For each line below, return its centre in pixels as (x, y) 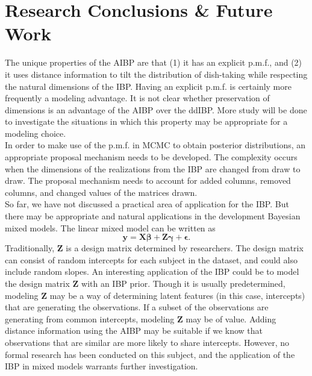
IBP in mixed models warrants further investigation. (101, 366)
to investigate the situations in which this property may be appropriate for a (146, 121)
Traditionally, (30, 248)
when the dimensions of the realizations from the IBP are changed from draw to (153, 168)
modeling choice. (36, 133)
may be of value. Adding (231, 318)
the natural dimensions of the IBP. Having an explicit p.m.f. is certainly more (148, 86)
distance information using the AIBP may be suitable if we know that (134, 331)
